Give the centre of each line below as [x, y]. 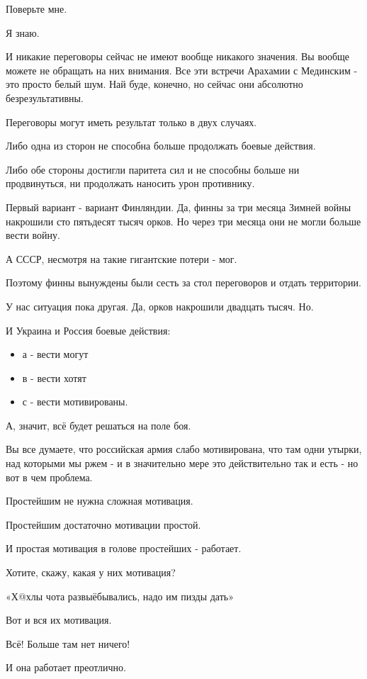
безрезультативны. [45, 97]
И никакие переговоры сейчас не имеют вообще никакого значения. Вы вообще [178, 56]
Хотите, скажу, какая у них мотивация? [91, 572]
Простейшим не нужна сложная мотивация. [100, 501]
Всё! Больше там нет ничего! [68, 643]
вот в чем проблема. [49, 477]
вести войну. [33, 235]
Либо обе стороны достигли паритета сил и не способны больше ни [153, 169]
